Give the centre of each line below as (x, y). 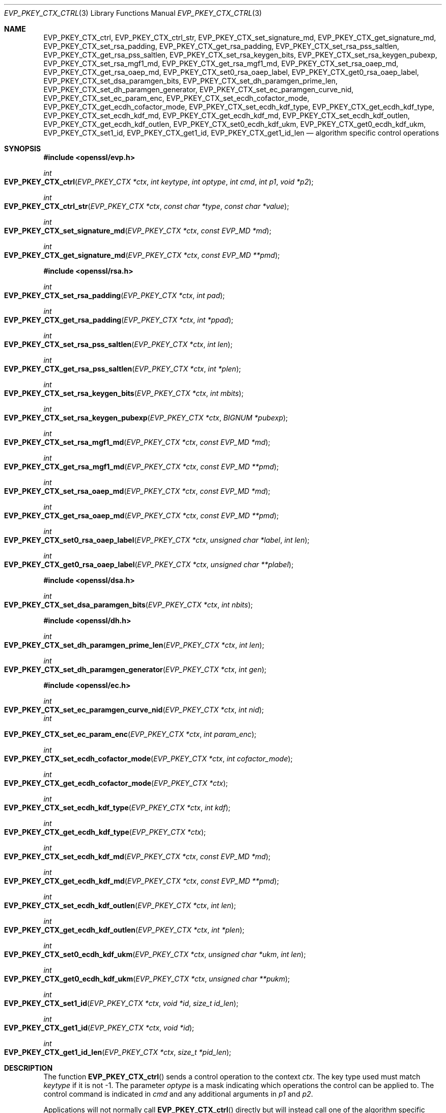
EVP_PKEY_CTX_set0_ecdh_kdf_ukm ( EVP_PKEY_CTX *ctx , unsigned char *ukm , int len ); (155, 954)
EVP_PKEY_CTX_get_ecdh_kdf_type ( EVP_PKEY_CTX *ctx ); (105, 832)
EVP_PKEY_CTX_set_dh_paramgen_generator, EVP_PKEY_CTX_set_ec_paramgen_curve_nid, (199, 89)
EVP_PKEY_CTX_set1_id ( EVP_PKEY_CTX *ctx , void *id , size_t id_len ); (121, 1003)
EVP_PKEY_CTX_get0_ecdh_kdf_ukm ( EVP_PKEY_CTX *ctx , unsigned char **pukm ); (147, 979)
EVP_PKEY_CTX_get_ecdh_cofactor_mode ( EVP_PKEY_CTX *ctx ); (116, 783)
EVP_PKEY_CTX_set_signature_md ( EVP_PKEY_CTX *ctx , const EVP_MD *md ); (138, 231)
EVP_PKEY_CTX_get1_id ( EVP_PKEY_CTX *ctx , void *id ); (99, 1028)
